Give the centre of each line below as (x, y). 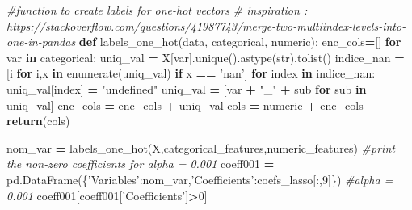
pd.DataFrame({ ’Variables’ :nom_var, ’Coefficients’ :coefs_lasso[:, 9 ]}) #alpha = (200, 179)
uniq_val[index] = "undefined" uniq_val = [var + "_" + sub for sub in (187, 88)
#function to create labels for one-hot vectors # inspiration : (157, 10)
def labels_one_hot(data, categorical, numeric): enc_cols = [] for (240, 42)
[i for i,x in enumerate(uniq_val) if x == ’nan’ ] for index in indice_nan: (191, 73)
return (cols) (38, 121)
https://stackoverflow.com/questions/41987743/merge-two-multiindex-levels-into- (206, 25)
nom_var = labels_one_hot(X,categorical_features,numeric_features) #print (201, 147)
